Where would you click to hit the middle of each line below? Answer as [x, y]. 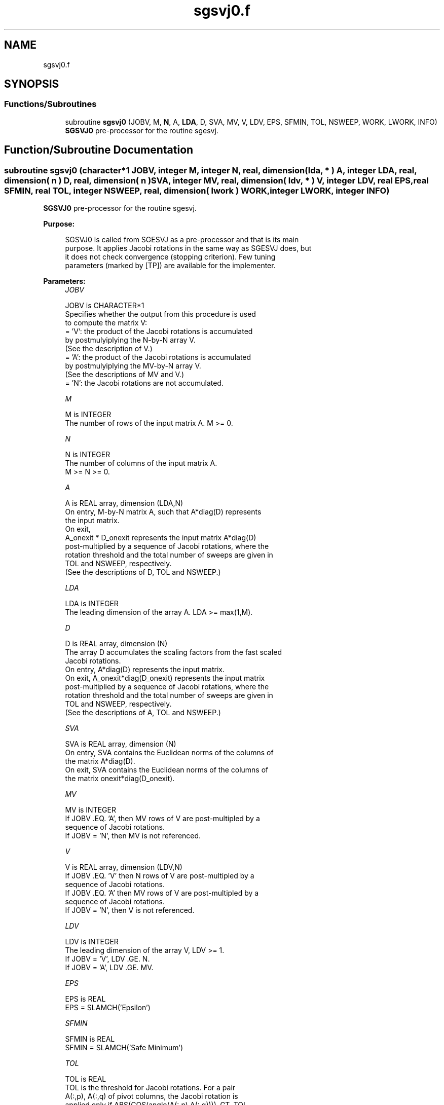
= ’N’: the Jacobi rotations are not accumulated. [144, 383]
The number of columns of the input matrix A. [141, 463]
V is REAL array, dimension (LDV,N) [124, 867]
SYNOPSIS [32, 84]
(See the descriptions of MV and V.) [125, 375]
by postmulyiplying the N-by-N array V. [130, 340]
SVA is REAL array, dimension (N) [121, 744]
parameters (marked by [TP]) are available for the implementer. [170, 266]
